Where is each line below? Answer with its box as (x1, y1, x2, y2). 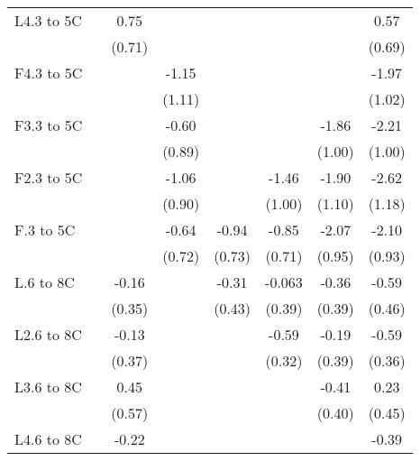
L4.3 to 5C (14, 10, 82, 31)
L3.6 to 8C (14, 376, 82, 397)
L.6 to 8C (14, 272, 75, 292)
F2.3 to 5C (14, 167, 83, 188)
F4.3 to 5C (14, 62, 83, 83)
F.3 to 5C (14, 219, 76, 240)
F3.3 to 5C (14, 115, 83, 135)
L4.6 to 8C (14, 429, 82, 449)
